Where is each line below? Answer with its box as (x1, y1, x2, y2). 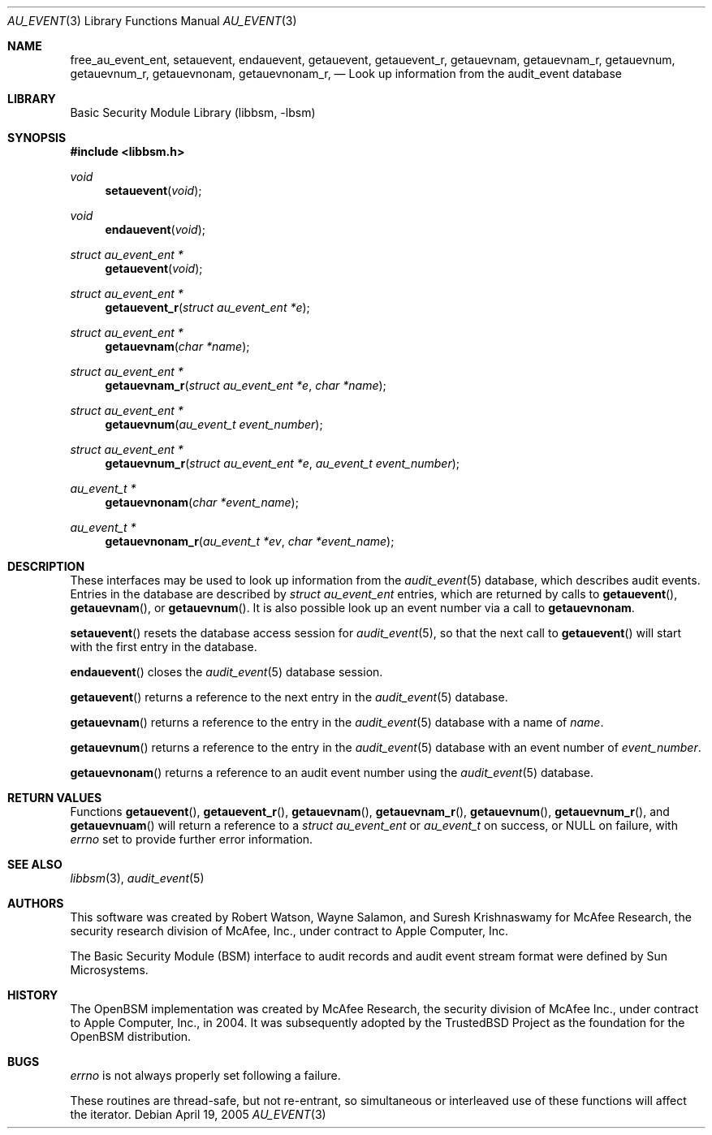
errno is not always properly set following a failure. (70, 1068, 341, 1082)
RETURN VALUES (7, 791, 102, 805)
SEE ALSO (7, 857, 63, 871)
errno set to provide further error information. (70, 832, 313, 846)
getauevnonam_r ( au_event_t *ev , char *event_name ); (105, 534, 395, 548)
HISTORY (7, 988, 58, 1002)
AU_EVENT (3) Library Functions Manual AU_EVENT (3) (7, 14, 297, 28)
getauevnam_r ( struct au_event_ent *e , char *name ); (105, 378, 386, 392)
